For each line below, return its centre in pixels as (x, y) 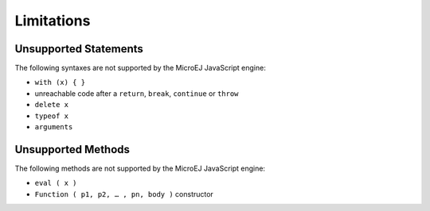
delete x (52, 105)
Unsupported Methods (72, 150)
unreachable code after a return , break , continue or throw (137, 93)
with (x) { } (60, 82)
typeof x (52, 116)
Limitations (53, 21)
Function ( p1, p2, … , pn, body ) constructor (124, 194)
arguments (54, 127)
